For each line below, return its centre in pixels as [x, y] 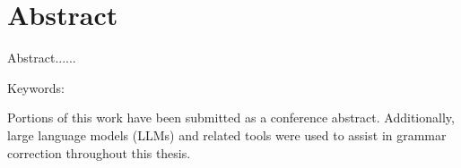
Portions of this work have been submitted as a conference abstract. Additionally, [231, 118]
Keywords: [36, 87]
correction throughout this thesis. [99, 152]
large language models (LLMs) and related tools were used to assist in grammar [227, 134]
